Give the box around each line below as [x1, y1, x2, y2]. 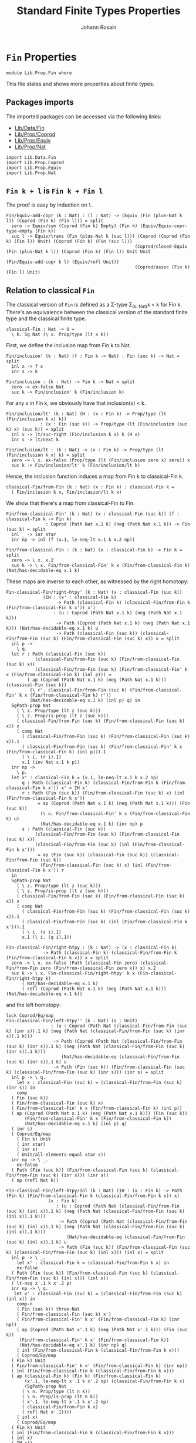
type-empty [6, 228, 33, 234]
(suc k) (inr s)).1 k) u [6, 1059, 67, 1065]
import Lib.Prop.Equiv [6, 165, 62, 171]
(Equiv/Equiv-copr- [140, 223, 188, 229]
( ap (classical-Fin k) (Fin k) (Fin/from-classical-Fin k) [11, 1373, 161, 1379]
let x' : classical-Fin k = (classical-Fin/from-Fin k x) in [16, 1259, 169, 1266]
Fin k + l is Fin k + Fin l [6, 185, 103, 195]
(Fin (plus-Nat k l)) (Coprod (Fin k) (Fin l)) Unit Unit [6, 249, 151, 255]
